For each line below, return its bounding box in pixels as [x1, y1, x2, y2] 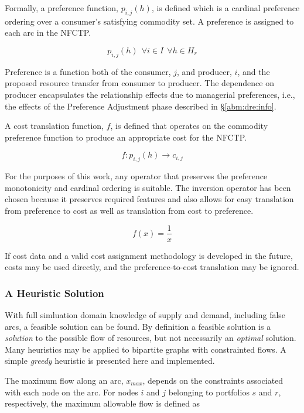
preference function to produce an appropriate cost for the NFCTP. [5, 131, 247, 143]
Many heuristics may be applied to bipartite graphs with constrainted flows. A [5, 343, 286, 355]
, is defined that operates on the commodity [110, 120, 268, 132]
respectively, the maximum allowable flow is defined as [5, 397, 200, 409]
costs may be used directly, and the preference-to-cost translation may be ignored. [5, 261, 299, 273]
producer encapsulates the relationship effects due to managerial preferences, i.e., [5, 88, 295, 100]
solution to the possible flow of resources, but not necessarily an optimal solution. [5, 332, 296, 344]
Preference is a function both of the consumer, [5, 65, 171, 77]
